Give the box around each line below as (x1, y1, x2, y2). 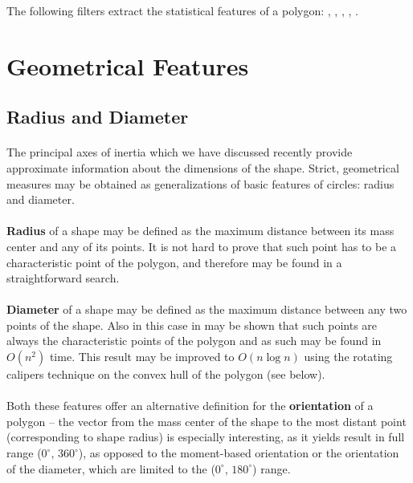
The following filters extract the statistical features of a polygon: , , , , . (6, 2, 358, 18)
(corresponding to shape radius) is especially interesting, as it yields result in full (6, 428, 405, 445)
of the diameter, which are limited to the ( (6, 460, 215, 477)
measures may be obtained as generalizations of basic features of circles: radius (6, 175, 395, 192)
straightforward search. (6, 270, 120, 286)
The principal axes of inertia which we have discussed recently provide (6, 144, 353, 160)
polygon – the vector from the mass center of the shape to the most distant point (6, 412, 407, 429)
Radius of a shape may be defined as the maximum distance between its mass (6, 222, 395, 239)
